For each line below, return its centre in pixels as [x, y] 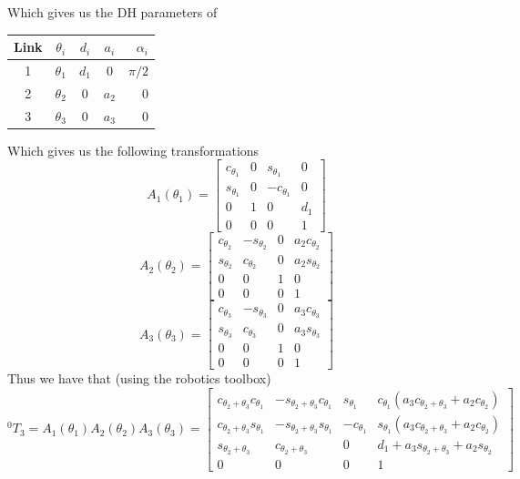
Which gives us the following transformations [133, 150]
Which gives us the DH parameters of [112, 12]
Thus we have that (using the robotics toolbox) [139, 378]
